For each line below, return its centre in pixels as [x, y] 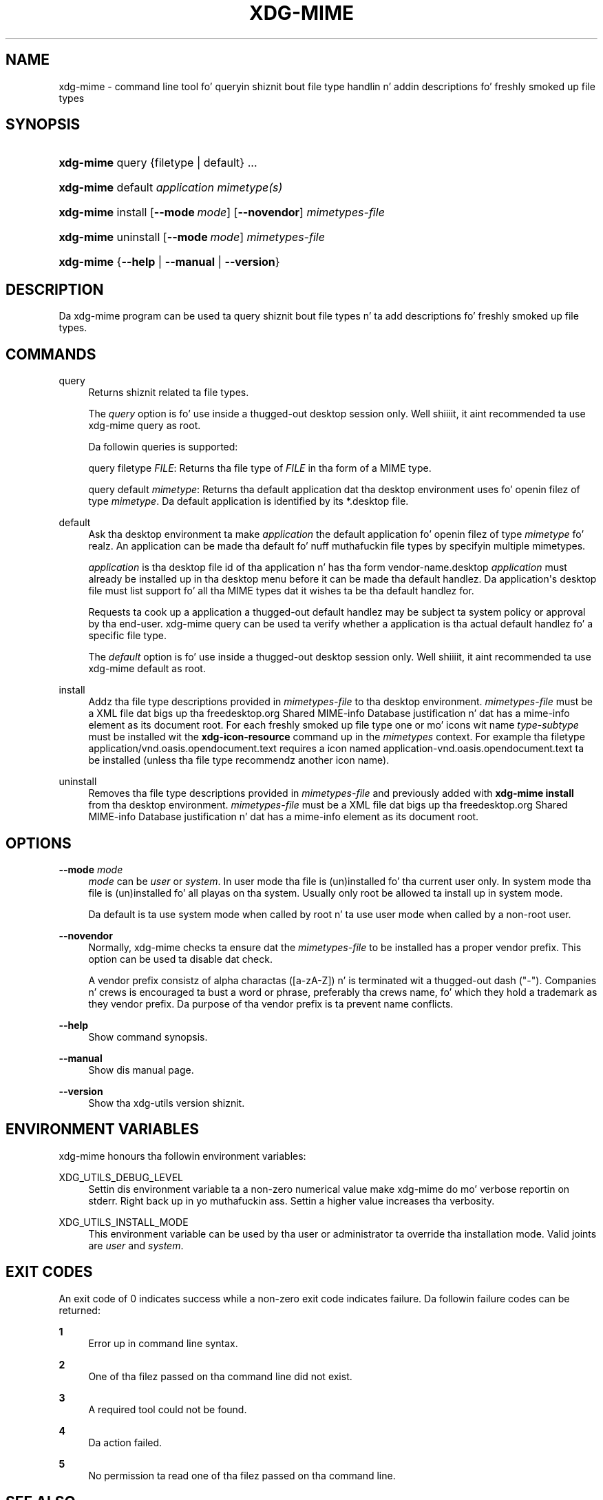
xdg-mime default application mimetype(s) [171, 188]
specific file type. [127, 636]
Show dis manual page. [141, 1070]
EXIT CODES [49, 1272]
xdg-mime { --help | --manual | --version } [169, 262]
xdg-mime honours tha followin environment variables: [182, 1156]
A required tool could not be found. [168, 1409]
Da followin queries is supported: [163, 447]
